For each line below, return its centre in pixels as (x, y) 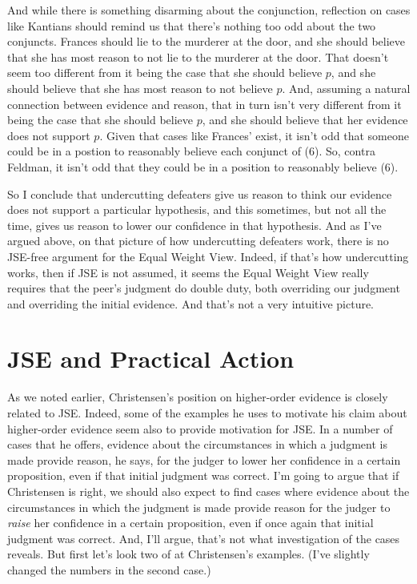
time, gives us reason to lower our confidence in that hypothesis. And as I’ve (194, 225)
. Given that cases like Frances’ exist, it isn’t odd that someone (254, 135)
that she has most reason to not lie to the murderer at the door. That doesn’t (198, 56)
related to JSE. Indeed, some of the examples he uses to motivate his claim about (207, 413)
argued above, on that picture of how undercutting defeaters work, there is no (198, 241)
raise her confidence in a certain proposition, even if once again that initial (190, 523)
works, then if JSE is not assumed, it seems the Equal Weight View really (188, 272)
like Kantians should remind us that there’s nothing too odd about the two (192, 25)
